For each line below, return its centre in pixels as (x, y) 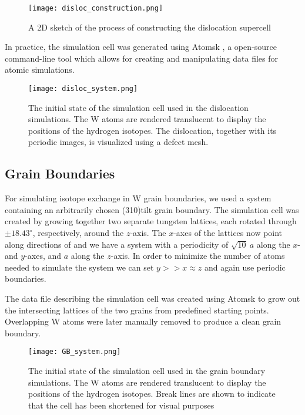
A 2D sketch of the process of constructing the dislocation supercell (150, 27)
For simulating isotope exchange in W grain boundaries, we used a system (138, 198)
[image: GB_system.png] (75, 352)
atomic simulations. (40, 70)
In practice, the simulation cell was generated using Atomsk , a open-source (141, 47)
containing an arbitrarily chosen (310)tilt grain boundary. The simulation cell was (152, 209)
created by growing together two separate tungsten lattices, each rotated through (151, 221)
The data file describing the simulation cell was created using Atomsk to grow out (152, 298)
